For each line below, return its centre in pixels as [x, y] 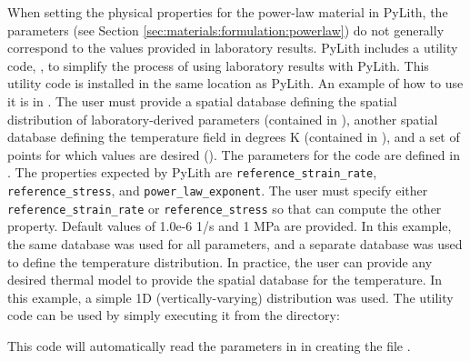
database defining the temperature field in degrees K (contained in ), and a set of [234, 137]
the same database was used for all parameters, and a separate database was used [235, 243]
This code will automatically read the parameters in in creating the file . [209, 345]
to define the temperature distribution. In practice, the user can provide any [220, 261]
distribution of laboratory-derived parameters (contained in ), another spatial [223, 119]
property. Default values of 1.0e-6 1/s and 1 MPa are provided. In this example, [230, 226]
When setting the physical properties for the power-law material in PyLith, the [228, 12]
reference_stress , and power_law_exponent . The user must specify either [218, 190]
